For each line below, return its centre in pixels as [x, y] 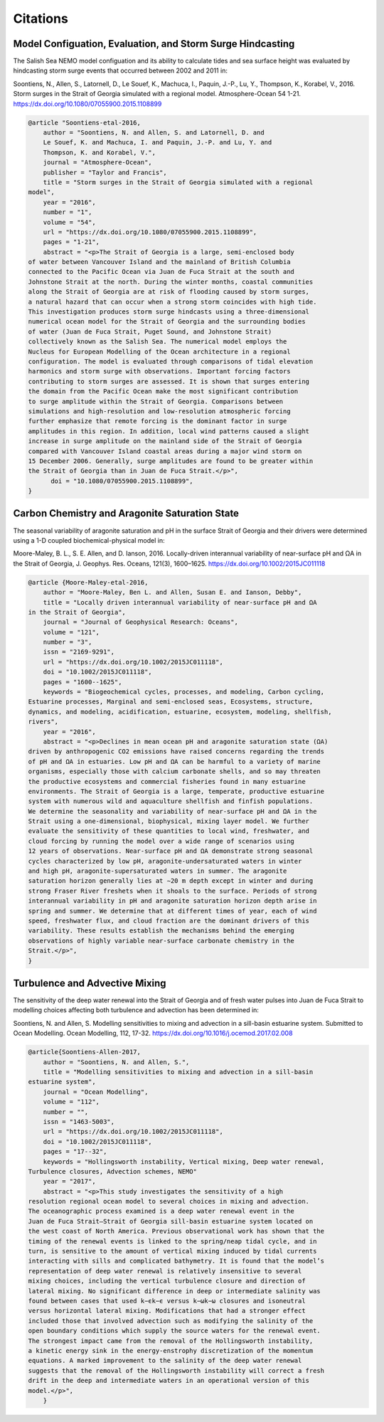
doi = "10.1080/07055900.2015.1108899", [122, 481]
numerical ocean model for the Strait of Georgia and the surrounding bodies [167, 322]
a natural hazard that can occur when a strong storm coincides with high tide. [172, 302]
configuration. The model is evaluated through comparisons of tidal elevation [171, 361]
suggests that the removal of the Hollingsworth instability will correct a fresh [176, 1370]
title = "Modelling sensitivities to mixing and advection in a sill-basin [178, 1072]
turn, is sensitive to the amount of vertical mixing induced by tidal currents [172, 1251]
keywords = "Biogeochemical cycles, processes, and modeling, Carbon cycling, [184, 692]
